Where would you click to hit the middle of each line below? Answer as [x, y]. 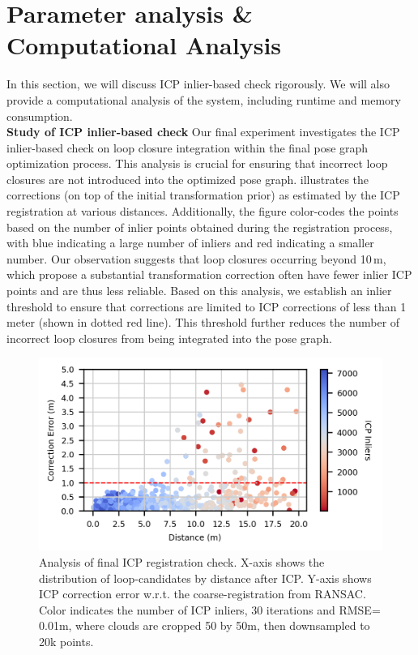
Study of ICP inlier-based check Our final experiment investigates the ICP [203, 132]
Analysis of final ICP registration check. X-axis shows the [182, 562]
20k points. [66, 642]
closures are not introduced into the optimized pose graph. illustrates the [188, 179]
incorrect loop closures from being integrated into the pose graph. [169, 338]
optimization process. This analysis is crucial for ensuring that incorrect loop [197, 163]
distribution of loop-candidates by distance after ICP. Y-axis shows [205, 578]
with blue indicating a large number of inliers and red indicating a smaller [190, 243]
